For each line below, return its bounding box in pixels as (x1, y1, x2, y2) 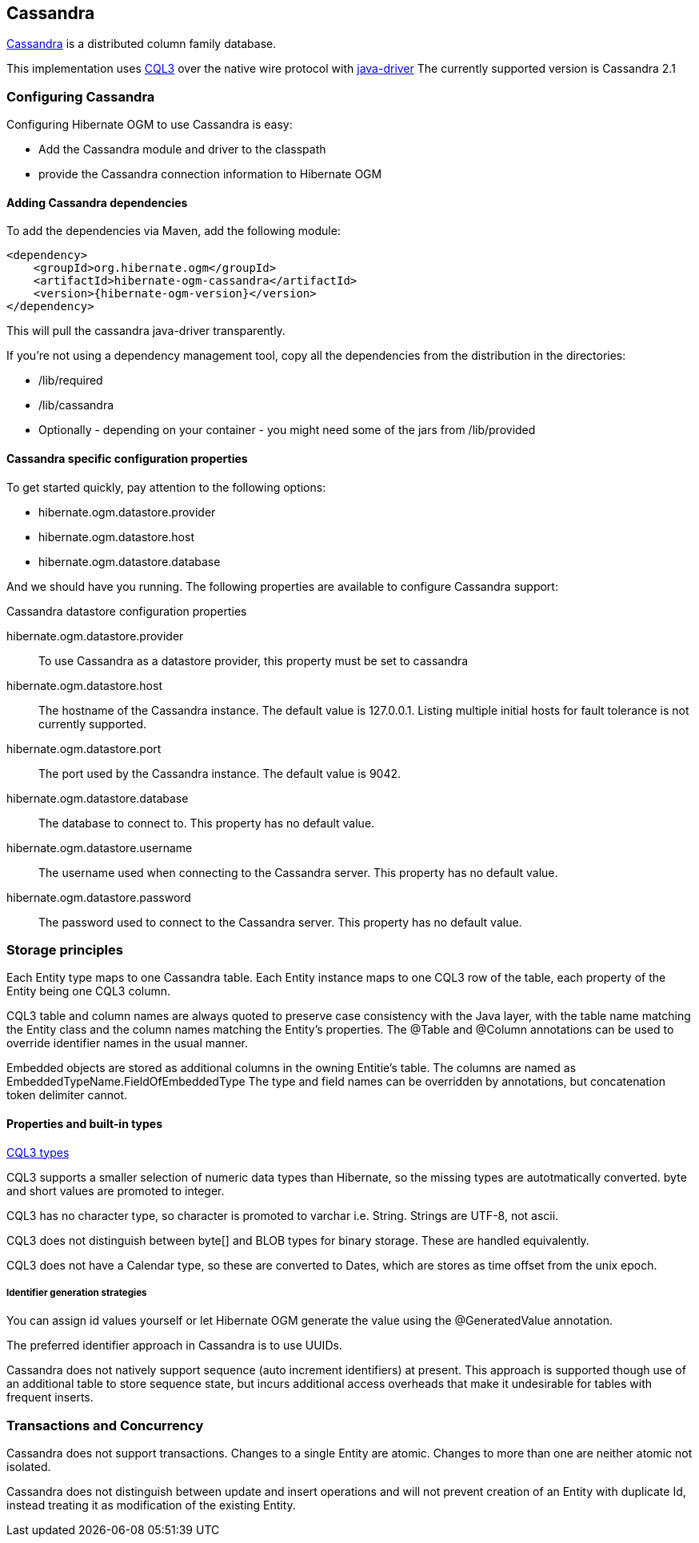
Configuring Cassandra (6, 88, 155, 105)
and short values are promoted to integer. (6, 1183, 225, 1198)
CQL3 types (6, 1145, 70, 1159)
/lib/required (38, 373, 103, 388)
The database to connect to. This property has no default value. (38, 815, 375, 830)
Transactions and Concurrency (6, 1417, 204, 1433)
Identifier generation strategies (6, 1286, 147, 1298)
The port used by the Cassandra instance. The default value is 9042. (38, 766, 401, 780)
